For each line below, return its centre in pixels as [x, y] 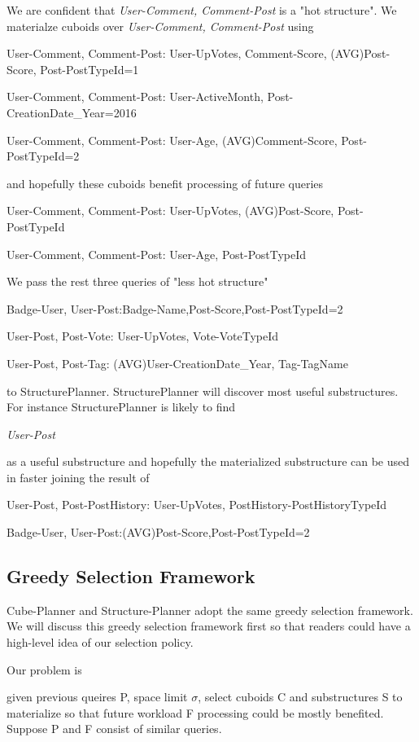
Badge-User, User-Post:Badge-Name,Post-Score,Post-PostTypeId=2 [175, 308]
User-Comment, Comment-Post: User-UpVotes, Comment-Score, [167, 53]
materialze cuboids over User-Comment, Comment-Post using [160, 26]
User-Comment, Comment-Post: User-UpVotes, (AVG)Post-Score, [170, 211]
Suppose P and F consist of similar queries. [114, 729]
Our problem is [44, 669]
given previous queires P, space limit [97, 697]
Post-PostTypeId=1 [89, 69]
